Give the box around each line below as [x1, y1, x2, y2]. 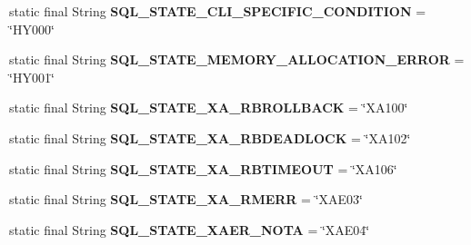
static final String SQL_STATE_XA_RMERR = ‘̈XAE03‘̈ [9, 190, 363, 209]
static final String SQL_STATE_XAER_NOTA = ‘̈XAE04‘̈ [9, 220, 370, 239]
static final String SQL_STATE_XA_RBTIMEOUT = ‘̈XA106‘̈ [9, 159, 397, 178]
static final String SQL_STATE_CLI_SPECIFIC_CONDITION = [9, 2, 426, 20]
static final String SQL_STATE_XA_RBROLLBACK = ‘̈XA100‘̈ [9, 98, 408, 117]
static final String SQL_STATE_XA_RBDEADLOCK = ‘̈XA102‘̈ [9, 128, 411, 147]
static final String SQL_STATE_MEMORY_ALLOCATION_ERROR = [9, 50, 465, 69]
